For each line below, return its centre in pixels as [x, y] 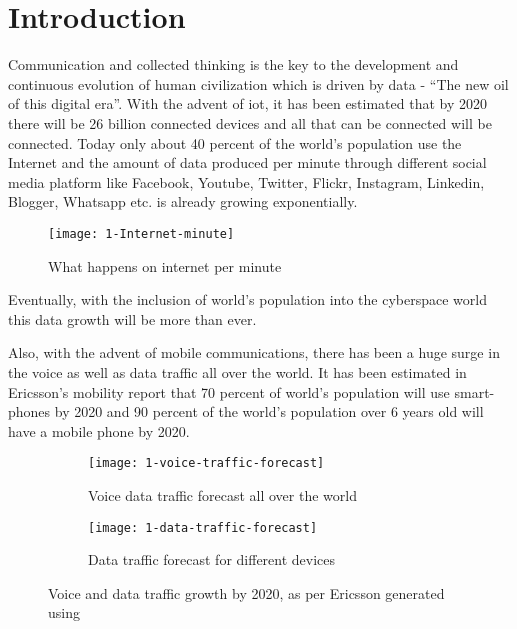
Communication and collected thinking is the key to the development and [233, 64]
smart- [474, 391]
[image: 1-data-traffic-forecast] [203, 527]
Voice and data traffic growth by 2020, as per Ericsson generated [246, 592]
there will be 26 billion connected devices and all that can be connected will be [250, 122]
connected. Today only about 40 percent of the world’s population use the [235, 142]
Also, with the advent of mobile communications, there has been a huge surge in [254, 352]
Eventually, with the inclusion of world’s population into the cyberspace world [247, 299]
